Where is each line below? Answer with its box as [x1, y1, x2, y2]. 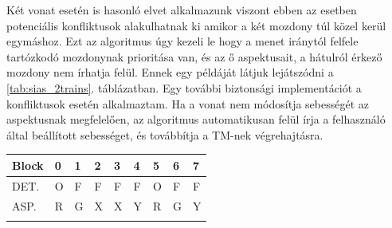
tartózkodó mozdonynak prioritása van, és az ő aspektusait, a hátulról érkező [6, 48, 382, 65]
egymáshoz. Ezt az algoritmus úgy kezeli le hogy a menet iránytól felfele [6, 33, 359, 49]
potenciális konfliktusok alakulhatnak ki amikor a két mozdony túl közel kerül [6, 17, 386, 33]
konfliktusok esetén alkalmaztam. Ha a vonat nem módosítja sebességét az [6, 95, 370, 112]
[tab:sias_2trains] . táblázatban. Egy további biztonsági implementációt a [6, 79, 362, 96]
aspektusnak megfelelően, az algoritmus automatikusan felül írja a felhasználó [6, 111, 386, 128]
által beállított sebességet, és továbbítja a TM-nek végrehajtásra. [6, 126, 323, 143]
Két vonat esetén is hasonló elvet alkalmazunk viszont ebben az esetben [6, 2, 357, 18]
